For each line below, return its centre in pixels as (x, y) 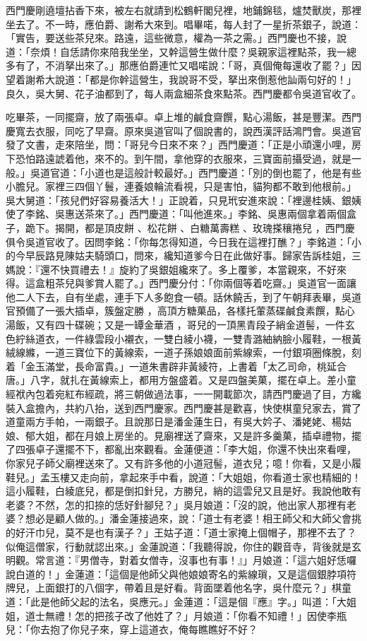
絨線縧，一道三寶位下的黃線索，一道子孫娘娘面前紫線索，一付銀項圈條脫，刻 (183, 352)
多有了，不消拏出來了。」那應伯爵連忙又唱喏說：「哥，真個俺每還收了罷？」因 (183, 65)
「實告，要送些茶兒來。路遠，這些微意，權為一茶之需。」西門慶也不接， (171, 38)
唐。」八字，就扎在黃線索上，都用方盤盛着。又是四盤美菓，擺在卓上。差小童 (181, 380)
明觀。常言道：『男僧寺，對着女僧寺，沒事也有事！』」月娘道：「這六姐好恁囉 (181, 560)
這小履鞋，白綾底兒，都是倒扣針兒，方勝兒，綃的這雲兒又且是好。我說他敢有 (183, 491)
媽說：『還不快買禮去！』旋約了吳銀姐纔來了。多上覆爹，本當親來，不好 (171, 269)
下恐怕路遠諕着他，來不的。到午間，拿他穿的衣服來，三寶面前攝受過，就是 (179, 158)
